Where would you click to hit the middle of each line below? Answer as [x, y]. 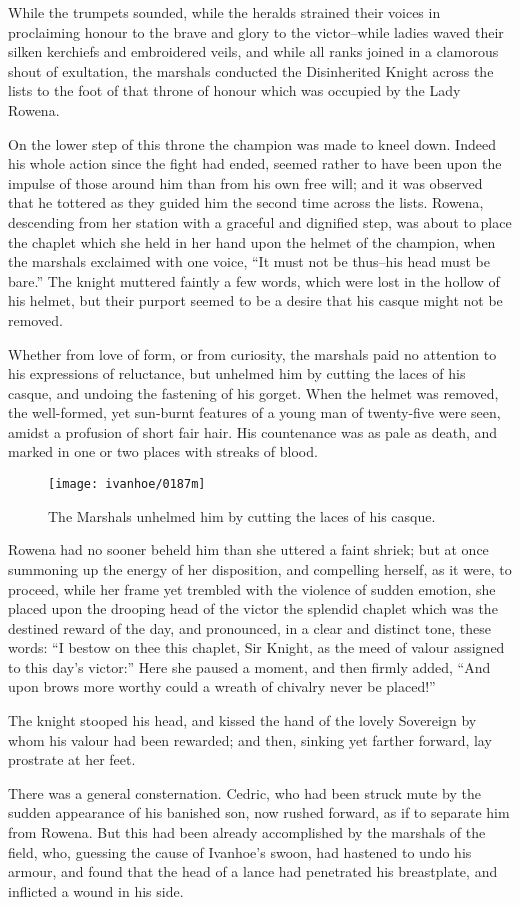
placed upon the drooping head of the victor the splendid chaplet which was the [253, 608]
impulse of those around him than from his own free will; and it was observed [245, 182]
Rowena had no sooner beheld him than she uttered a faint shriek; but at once [248, 549]
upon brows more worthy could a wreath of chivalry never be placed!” [222, 686]
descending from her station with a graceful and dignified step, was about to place [260, 221]
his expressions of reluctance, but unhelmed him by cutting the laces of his [237, 373]
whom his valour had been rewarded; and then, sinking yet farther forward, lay [250, 739]
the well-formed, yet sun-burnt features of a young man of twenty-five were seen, [254, 412]
